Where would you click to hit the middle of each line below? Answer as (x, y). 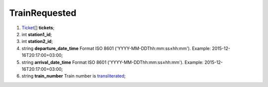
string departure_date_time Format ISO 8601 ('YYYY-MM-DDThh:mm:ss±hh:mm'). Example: (116, 48)
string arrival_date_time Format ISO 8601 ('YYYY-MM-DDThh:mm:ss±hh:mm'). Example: (112, 62)
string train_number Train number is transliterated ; (74, 76)
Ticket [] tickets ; (38, 28)
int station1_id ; (37, 34)
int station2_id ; (37, 42)
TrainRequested (43, 13)
